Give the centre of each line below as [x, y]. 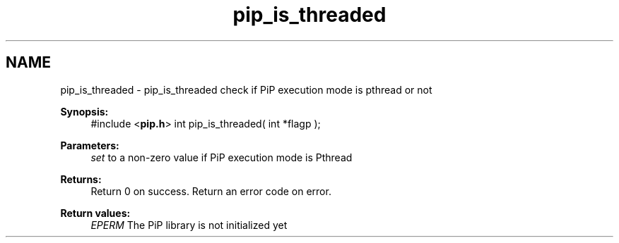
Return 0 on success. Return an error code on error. [211, 191]
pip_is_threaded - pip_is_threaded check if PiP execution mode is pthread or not [246, 89]
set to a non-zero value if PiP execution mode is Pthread [222, 157]
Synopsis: [84, 111]
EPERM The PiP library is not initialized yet [189, 225]
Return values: [95, 213]
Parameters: [90, 145]
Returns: [81, 179]
